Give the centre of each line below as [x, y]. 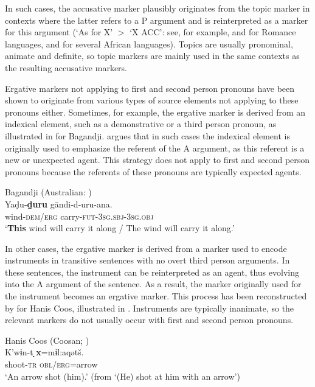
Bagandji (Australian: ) [48, 192]
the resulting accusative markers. [66, 67]
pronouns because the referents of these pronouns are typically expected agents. [153, 171]
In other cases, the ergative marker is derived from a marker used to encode [146, 248]
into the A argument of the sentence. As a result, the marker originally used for [153, 284]
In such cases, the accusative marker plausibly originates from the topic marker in [157, 8]
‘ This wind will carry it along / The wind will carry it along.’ [120, 228]
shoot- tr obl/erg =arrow [51, 364]
